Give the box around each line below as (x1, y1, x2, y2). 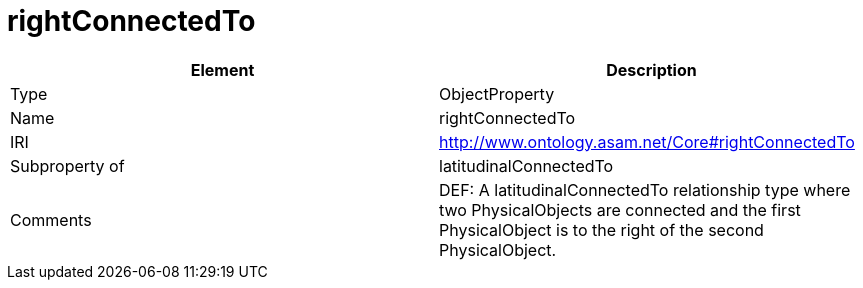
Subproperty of (10, 155, 125, 176)
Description (606, 59, 697, 80)
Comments (10, 209, 92, 230)
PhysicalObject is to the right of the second (439, 219, 764, 240)
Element (190, 59, 255, 80)
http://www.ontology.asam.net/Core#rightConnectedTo (439, 131, 855, 152)
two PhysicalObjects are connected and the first (439, 199, 801, 220)
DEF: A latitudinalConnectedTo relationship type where (439, 179, 851, 200)
